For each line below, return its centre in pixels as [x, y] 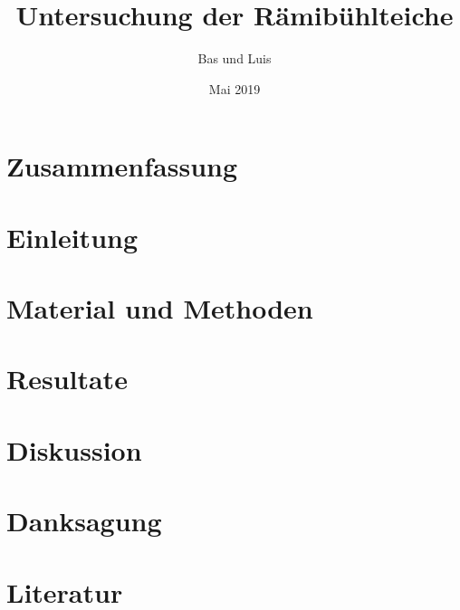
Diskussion [74, 449]
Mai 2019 [235, 88]
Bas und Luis [235, 58]
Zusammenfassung [122, 166]
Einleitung [72, 237]
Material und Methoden [160, 308]
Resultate [67, 379]
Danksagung [84, 521]
